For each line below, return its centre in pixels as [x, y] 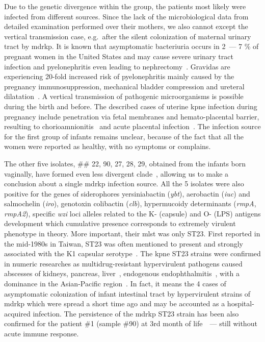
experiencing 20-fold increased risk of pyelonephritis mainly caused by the [119, 76]
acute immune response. [42, 333]
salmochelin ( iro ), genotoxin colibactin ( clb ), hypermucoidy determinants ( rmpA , [130, 203]
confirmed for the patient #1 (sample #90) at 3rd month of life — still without [131, 323]
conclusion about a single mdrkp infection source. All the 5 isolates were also [124, 184]
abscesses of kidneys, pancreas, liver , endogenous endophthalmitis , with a [122, 273]
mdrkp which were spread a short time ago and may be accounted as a [115, 303]
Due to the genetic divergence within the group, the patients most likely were [125, 6]
